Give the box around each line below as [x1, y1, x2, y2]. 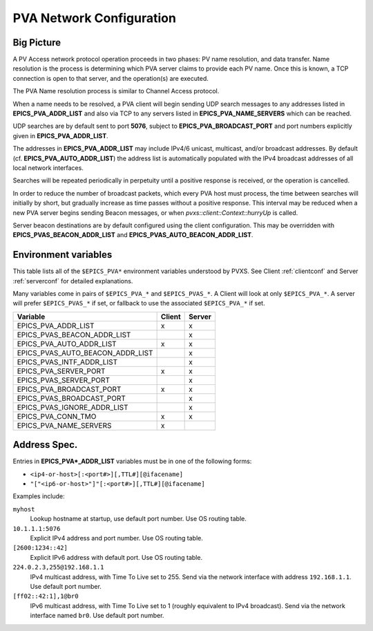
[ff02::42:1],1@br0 [12, 592, 79, 601]
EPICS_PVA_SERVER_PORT [17, 366, 106, 376]
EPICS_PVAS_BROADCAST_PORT [17, 393, 126, 403]
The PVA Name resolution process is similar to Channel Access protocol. [12, 87, 220, 95]
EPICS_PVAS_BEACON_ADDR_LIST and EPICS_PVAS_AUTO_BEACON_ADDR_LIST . [12, 231, 254, 239]
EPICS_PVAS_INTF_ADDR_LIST [17, 357, 117, 366]
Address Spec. [12, 439, 78, 451]
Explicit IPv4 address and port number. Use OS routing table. [30, 534, 203, 543]
